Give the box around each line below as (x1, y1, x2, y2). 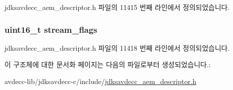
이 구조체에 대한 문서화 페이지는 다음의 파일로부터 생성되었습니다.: (4, 59, 211, 70)
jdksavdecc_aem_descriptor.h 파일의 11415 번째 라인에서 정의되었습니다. (4, 2, 230, 12)
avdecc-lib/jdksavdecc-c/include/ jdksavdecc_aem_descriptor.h (4, 76, 197, 86)
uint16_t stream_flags (4, 23, 98, 35)
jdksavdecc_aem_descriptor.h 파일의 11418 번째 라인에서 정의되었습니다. (4, 42, 230, 53)
